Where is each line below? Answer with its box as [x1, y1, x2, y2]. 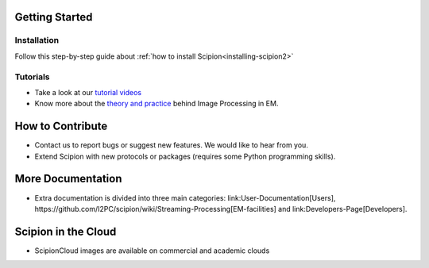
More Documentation [14, 172, 122, 186]
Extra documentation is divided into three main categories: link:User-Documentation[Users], [34, 193, 336, 202]
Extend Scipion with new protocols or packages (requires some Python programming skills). [34, 151, 336, 161]
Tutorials [14, 71, 51, 82]
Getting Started [14, 10, 93, 24]
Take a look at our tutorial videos [34, 87, 142, 97]
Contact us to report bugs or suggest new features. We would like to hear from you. [34, 140, 309, 150]
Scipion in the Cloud [14, 224, 117, 238]
